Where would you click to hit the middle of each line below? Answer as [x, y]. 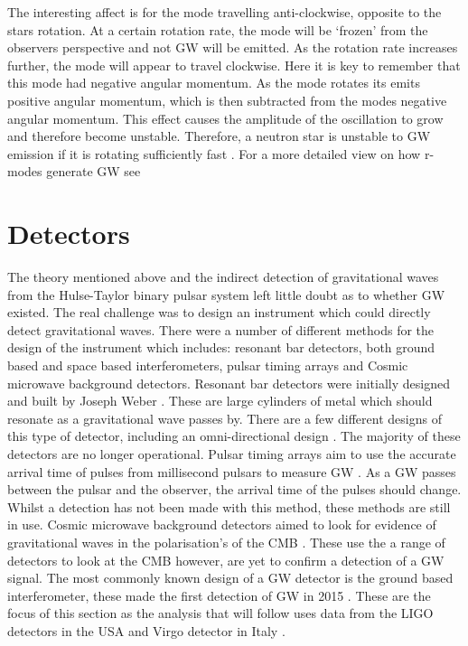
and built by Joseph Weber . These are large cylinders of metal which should [220, 401]
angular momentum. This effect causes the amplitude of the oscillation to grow [225, 118]
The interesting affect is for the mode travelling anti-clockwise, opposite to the [225, 12]
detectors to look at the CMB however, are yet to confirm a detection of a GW [226, 560]
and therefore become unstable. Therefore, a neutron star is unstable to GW [219, 136]
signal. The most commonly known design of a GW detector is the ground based [230, 578]
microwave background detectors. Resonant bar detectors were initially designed [229, 383]
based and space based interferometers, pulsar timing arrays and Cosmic [208, 365]
